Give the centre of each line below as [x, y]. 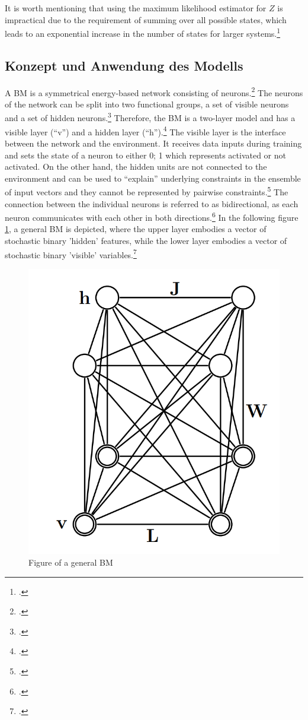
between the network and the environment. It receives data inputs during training [153, 143]
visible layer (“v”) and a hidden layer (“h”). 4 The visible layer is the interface [145, 131]
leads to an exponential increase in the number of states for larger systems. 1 [143, 32]
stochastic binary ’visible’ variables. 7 [71, 253]
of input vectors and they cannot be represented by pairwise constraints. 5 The [147, 191]
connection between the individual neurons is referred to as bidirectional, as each [152, 203]
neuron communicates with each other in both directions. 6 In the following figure [152, 216]
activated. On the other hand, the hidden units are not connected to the [136, 166]
